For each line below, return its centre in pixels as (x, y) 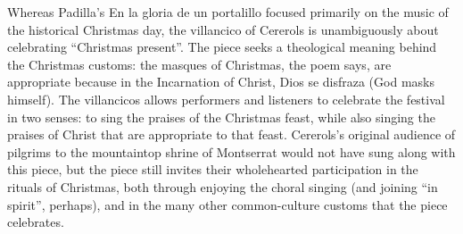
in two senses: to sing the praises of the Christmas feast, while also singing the (221, 117)
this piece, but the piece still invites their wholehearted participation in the (213, 169)
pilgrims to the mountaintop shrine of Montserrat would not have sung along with (231, 151)
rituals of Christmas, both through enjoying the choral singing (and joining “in (223, 186)
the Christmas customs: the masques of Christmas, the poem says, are (199, 64)
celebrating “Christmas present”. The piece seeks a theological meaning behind (222, 47)
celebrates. (36, 222)
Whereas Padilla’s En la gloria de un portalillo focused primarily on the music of (228, 12)
